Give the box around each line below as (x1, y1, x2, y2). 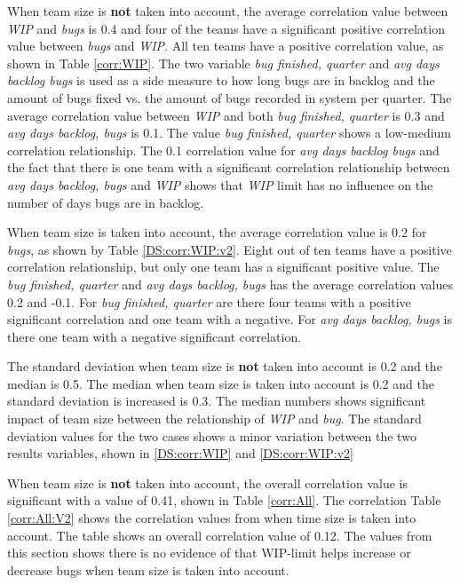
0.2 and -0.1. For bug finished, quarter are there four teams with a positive (7, 292, 411, 311)
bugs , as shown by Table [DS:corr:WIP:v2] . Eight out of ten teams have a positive (7, 240, 452, 258)
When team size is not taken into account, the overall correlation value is (7, 473, 408, 492)
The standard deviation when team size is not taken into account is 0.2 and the (7, 357, 442, 376)
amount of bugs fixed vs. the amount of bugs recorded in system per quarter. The (7, 88, 452, 107)
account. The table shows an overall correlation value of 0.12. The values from (7, 526, 432, 544)
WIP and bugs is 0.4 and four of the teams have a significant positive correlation (7, 19, 445, 37)
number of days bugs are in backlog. (7, 193, 204, 211)
